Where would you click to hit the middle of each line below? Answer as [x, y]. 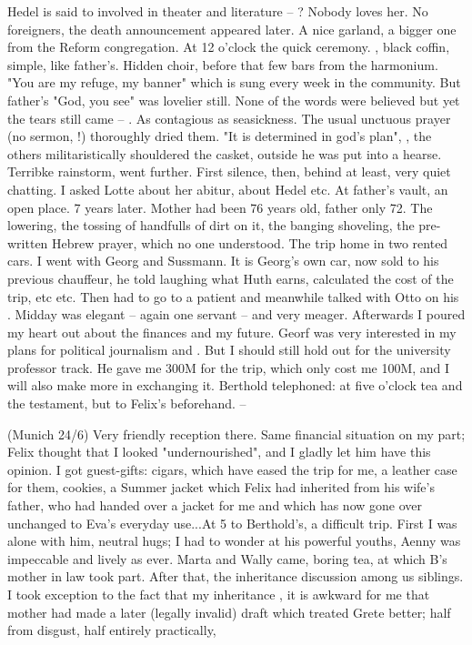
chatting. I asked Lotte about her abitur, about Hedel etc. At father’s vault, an [228, 189]
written [28, 242]
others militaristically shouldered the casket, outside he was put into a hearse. [225, 153]
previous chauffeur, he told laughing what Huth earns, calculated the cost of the [231, 278]
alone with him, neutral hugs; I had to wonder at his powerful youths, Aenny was [234, 541]
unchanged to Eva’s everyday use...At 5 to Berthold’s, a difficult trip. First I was [232, 523]
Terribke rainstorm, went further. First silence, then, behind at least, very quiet [229, 171]
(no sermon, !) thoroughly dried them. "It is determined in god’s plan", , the [220, 136]
